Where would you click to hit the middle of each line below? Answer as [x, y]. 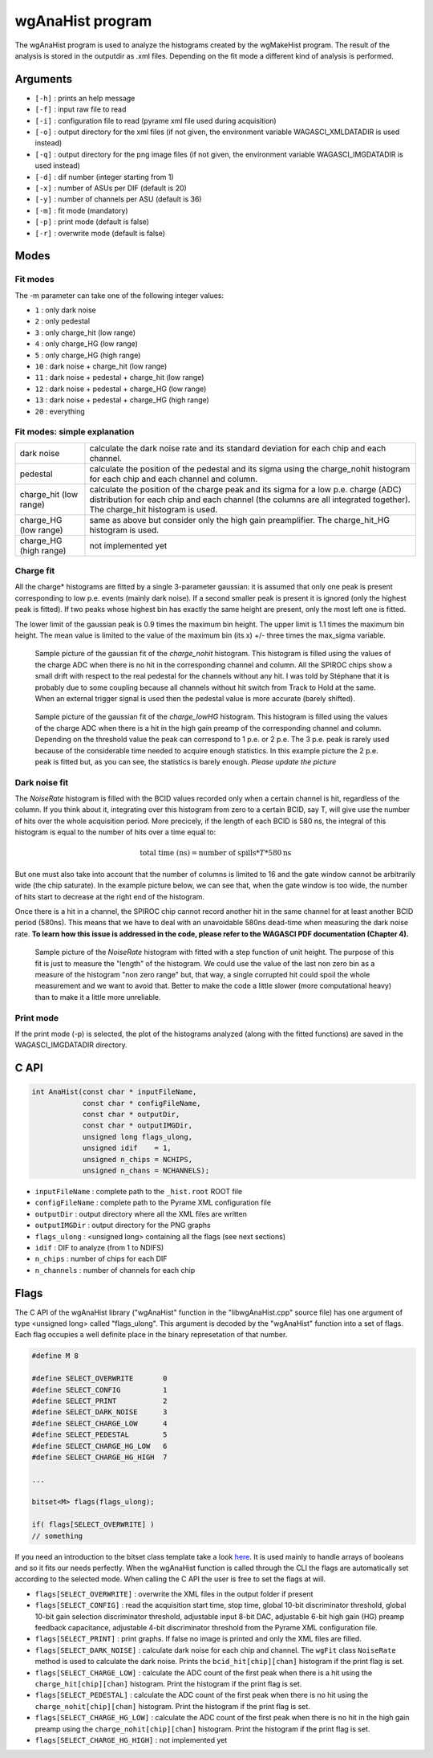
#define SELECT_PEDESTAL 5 [99, 1435]
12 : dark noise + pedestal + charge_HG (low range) [121, 389]
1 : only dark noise [65, 310]
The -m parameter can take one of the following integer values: [119, 295]
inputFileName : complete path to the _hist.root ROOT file [139, 1191]
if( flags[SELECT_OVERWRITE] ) [93, 1525]
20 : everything [60, 411]
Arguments [44, 79]
